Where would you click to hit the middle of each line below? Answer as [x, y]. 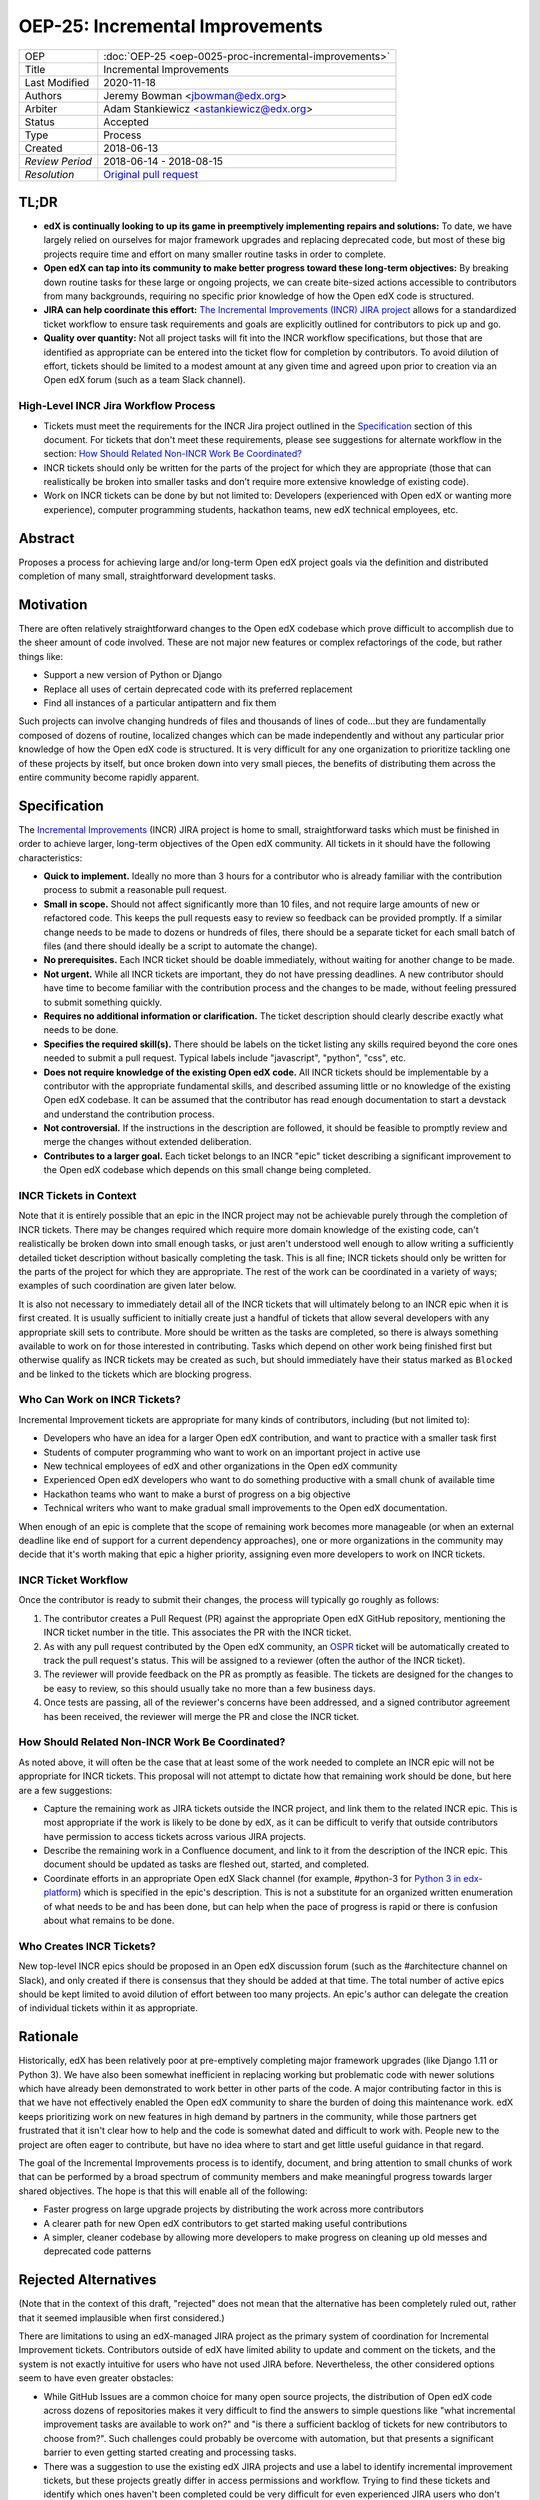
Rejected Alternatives [87, 2280]
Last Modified [57, 82]
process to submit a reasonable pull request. [135, 890]
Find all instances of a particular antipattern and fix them [160, 703]
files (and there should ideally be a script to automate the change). [180, 946]
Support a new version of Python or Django [132, 675]
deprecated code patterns [97, 2251]
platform [61, 1892]
